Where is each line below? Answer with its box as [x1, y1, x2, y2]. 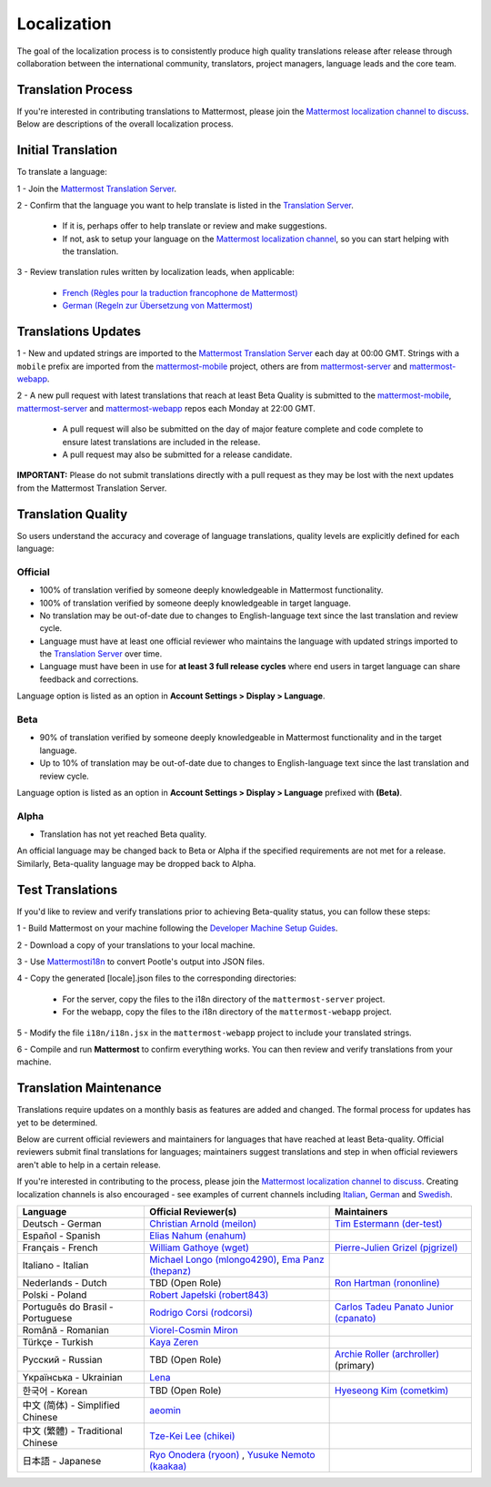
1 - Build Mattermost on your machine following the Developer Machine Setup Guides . [16, 922, 338, 933]
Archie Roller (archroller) [335, 1348, 440, 1360]
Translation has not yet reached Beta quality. [39, 829, 207, 840]
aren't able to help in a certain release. [16, 1159, 161, 1170]
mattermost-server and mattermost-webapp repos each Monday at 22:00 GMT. [16, 402, 316, 413]
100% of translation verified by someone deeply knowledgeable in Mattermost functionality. [39, 585, 384, 596]
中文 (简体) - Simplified [22, 1399, 120, 1411]
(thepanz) [149, 1264, 191, 1277]
